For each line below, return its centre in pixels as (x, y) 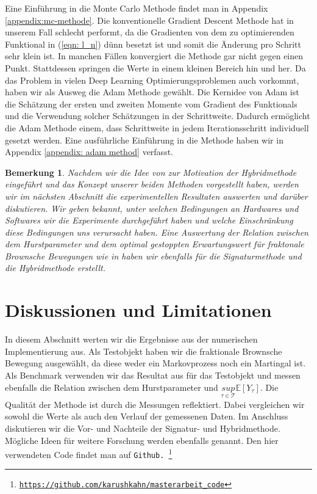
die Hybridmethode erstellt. (55, 268)
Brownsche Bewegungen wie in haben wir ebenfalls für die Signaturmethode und (153, 256)
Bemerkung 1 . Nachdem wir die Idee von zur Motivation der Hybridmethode (151, 172)
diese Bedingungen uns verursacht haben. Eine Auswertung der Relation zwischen (157, 232)
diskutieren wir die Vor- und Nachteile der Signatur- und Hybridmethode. (143, 428)
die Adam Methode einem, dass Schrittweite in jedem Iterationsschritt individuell (157, 127)
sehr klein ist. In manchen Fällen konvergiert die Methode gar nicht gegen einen (154, 56)
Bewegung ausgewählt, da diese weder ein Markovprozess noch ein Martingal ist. (155, 363)
